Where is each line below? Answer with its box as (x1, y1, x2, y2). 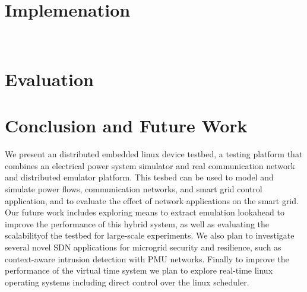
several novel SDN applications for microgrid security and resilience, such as (5, 240, 281, 253)
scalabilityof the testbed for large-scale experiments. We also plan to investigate (5, 229, 295, 242)
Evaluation (5, 66, 94, 91)
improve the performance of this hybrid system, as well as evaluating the (5, 217, 270, 230)
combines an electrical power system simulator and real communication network (5, 159, 295, 172)
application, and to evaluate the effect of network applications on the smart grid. (5, 194, 299, 207)
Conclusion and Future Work (5, 113, 248, 138)
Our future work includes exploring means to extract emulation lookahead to (5, 206, 284, 218)
